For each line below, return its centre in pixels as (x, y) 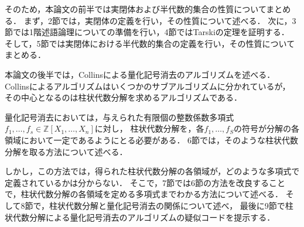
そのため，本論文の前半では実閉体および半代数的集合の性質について (136, 9)
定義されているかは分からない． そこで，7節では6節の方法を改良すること (145, 182)
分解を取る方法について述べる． (66, 151)
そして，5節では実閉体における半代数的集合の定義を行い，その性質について (150, 43)
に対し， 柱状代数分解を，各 (149, 128)
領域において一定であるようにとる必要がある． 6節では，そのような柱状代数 (152, 140)
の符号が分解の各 (266, 128)
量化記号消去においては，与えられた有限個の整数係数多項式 (119, 117)
